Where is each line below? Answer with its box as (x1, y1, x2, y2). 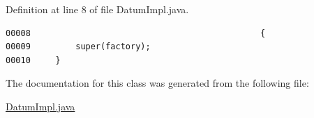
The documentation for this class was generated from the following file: (6, 76, 309, 90)
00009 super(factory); (6, 42, 151, 52)
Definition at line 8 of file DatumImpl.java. (6, 2, 189, 16)
